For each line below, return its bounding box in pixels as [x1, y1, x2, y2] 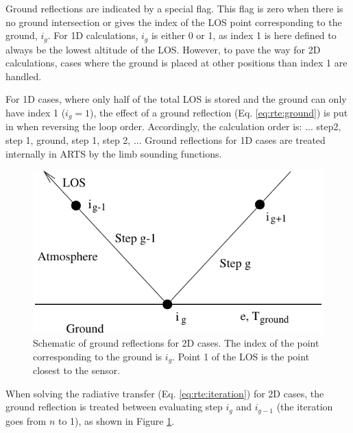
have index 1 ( [5, 106, 66, 120]
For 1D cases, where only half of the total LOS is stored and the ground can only [5, 92, 347, 106]
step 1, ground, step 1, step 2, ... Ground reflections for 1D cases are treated [5, 133, 326, 147]
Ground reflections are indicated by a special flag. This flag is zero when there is [5, 1, 343, 15]
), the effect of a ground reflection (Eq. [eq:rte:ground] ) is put [90, 106, 348, 120]
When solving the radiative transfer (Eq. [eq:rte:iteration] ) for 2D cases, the [5, 386, 324, 400]
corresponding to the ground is [33, 349, 162, 363]
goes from [5, 413, 47, 428]
